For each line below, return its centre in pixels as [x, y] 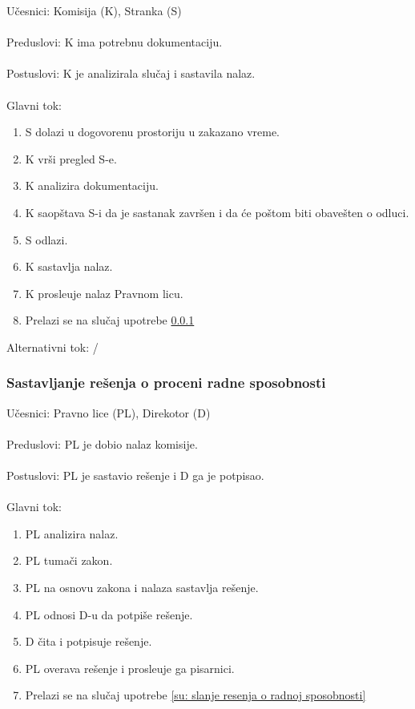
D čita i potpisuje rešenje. [89, 641]
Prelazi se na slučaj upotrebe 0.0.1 [110, 320]
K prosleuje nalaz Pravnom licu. [104, 293]
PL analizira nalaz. [72, 533]
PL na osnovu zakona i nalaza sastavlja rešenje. [142, 588]
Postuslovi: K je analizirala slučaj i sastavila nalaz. [131, 73]
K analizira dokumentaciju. [92, 185]
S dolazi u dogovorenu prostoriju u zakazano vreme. [152, 132]
